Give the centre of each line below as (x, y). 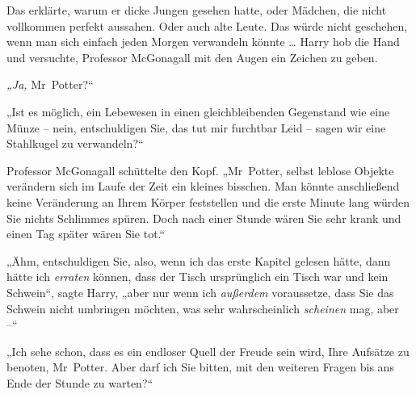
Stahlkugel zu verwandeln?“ (75, 143)
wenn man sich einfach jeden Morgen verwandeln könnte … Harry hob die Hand (203, 42)
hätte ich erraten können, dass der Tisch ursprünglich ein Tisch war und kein (197, 277)
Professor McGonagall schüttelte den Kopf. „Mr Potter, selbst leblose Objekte (200, 170)
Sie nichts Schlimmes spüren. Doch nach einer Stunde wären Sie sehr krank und (204, 218)
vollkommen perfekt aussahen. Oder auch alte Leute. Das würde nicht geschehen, (207, 25)
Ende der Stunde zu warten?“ (80, 382)
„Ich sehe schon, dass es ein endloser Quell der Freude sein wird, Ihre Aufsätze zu (208, 351)
